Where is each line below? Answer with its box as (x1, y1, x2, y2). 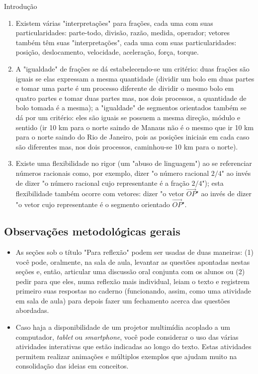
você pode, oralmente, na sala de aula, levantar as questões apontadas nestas (15, 256, 250, 267)
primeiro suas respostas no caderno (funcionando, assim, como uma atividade (15, 286, 251, 296)
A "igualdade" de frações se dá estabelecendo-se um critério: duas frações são (15, 63, 250, 74)
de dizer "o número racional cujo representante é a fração (15, 177, 189, 188)
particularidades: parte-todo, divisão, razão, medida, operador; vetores (15, 27, 230, 38)
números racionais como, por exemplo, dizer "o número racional (15, 167, 209, 178)
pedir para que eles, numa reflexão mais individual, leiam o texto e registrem (15, 276, 250, 286)
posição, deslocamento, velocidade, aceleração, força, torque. (15, 47, 199, 57)
